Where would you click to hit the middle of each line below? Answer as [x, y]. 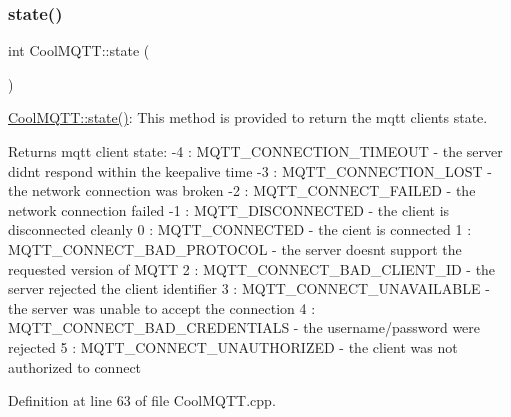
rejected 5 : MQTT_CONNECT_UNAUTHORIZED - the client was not [233, 346]
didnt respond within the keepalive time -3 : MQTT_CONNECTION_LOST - [250, 170]
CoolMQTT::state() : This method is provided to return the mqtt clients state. [248, 117]
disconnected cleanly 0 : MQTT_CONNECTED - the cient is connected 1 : [240, 229]
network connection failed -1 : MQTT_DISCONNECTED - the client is [229, 209]
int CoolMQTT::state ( [79, 50]
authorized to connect [75, 366]
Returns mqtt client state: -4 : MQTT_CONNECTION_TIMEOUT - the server [255, 151]
